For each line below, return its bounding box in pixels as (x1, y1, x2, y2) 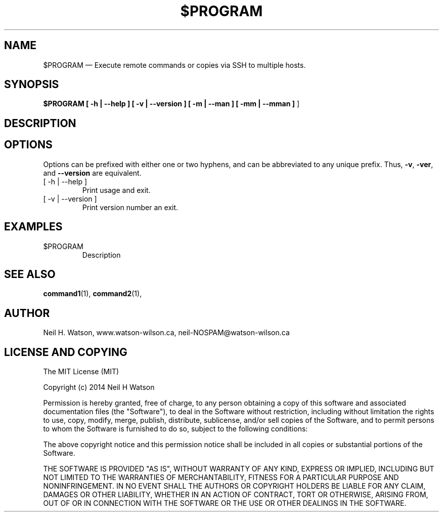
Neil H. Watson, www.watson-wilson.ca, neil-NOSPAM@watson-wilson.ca (43, 328, 290, 337)
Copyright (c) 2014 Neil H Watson (43, 383, 155, 392)
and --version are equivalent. (43, 168, 142, 177)
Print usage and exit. (82, 185, 151, 194)
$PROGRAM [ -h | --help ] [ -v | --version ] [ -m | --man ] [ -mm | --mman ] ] (43, 99, 300, 108)
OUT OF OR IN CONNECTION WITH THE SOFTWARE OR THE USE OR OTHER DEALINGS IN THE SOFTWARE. (43, 499, 407, 508)
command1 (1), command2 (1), (43, 289, 142, 298)
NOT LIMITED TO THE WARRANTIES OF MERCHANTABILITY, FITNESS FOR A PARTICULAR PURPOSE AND (43, 473, 399, 482)
